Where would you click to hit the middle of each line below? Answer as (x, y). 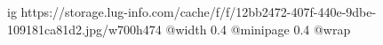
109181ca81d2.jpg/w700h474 (84, 29)
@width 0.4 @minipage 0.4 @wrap (258, 29)
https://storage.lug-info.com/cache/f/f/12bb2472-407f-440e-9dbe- (199, 11)
